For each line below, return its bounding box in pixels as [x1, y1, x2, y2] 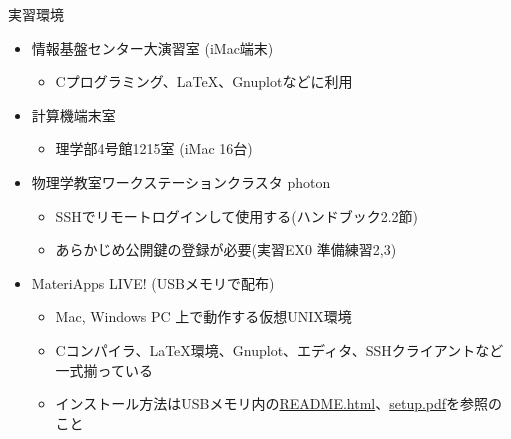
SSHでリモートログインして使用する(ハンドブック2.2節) [55, 205, 419, 226]
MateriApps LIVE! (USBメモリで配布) [31, 272, 275, 293]
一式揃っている [55, 359, 153, 380]
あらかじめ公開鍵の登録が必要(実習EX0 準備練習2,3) [55, 239, 397, 260]
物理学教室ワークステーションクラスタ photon [31, 171, 331, 192]
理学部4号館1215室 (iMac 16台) [55, 138, 253, 159]
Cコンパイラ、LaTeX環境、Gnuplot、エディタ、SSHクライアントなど [55, 339, 504, 360]
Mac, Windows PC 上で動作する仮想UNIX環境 [55, 306, 352, 327]
